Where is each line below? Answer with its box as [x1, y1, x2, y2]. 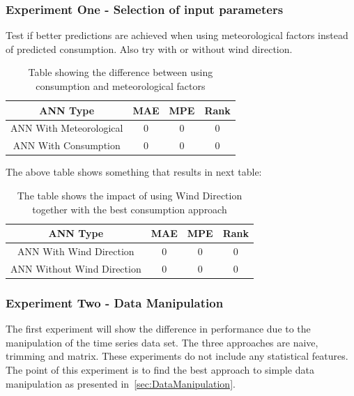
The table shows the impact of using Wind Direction [17, 188, 243, 202]
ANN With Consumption [13, 138, 121, 153]
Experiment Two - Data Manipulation [6, 294, 224, 311]
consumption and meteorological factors [36, 79, 206, 93]
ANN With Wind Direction [17, 244, 134, 258]
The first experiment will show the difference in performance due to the [6, 321, 311, 336]
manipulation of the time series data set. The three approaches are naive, [6, 335, 318, 349]
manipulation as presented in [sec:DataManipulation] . [6, 376, 236, 390]
